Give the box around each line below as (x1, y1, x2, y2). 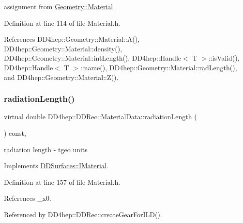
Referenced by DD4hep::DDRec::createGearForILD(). (4, 209, 162, 219)
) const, (4, 127, 26, 138)
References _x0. (4, 193, 51, 203)
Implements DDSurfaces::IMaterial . (4, 160, 108, 171)
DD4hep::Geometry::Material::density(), (4, 43, 122, 53)
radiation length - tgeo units (4, 144, 88, 154)
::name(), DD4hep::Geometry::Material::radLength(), (80, 62, 237, 72)
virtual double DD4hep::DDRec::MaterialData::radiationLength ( (4, 111, 197, 122)
